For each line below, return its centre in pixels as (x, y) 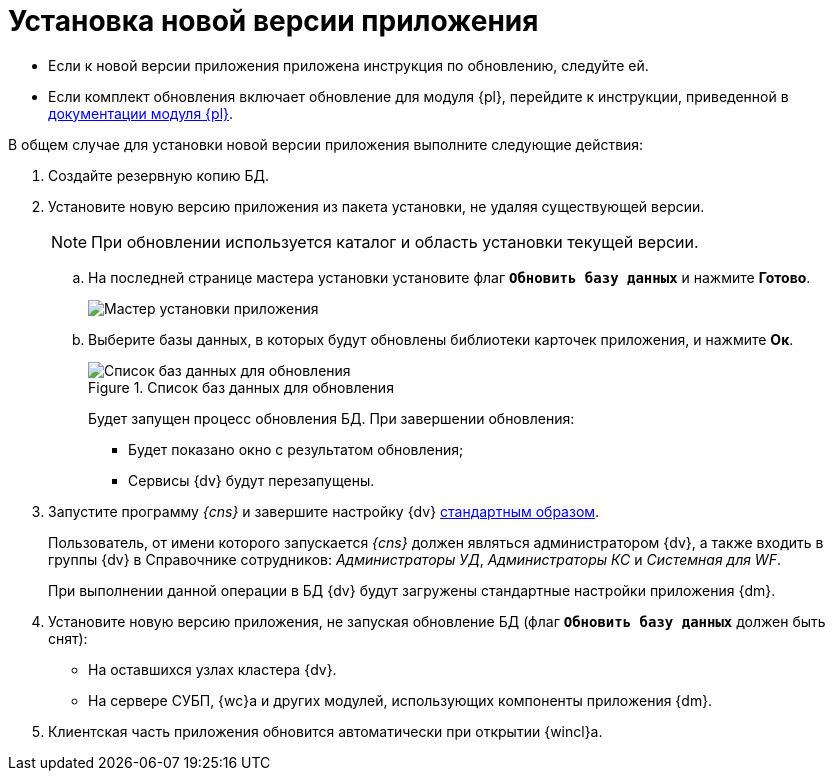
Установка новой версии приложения (273, 21)
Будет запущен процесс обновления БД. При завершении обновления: (331, 418)
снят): (68, 638)
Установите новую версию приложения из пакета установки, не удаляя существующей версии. (376, 206)
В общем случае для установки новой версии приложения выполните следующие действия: (326, 144)
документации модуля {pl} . (141, 113)
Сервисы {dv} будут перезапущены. (251, 480)
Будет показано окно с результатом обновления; (296, 449)
